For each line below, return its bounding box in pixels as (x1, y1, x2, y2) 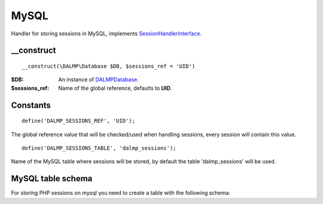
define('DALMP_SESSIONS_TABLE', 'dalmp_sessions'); (22, 144, 176, 151)
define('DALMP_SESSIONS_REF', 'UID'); (22, 117, 136, 124)
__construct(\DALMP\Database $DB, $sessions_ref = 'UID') (22, 63, 196, 69)
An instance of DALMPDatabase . (58, 76, 139, 83)
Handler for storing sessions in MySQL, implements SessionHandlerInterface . (11, 30, 202, 37)
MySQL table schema (11, 173, 93, 184)
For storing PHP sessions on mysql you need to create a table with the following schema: (11, 189, 230, 197)
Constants (11, 100, 51, 110)
